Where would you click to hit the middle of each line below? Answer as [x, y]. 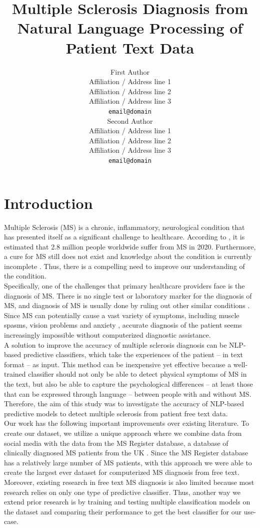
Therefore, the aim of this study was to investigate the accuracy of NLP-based [124, 404]
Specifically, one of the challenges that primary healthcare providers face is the [124, 286]
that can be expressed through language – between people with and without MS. [128, 393]
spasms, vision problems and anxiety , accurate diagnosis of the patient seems [123, 325]
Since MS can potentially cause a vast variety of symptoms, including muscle [122, 315]
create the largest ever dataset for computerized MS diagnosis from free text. [122, 472]
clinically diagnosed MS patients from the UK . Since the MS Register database [126, 453]
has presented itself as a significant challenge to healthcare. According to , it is [124, 237]
